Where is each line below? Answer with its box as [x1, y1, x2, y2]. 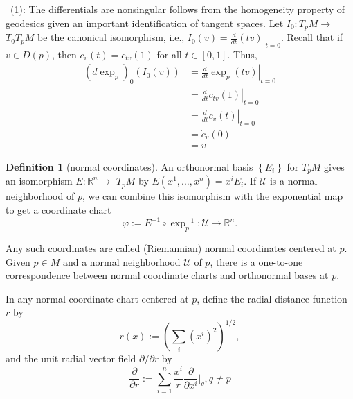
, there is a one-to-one [210, 254, 303, 269]
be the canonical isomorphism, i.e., [37, 30, 185, 44]
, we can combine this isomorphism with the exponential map [82, 189, 343, 203]
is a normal [269, 173, 318, 188]
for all [156, 46, 182, 61]
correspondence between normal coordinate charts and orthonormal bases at [6, 268, 329, 282]
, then [52, 46, 77, 61]
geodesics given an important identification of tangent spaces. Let [6, 15, 284, 30]
